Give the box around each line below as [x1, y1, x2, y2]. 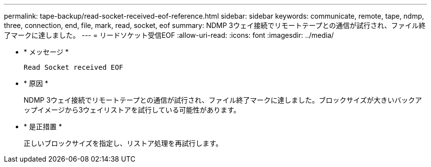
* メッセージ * [24, 48, 69, 56]
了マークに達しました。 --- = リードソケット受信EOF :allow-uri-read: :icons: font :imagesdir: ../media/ [4, 31, 334, 39]
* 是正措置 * [24, 122, 62, 131]
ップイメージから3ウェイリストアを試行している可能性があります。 [24, 106, 241, 114]
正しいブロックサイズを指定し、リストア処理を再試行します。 [24, 139, 223, 147]
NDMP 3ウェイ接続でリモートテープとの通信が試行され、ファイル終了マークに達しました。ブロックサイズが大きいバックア [24, 96, 422, 104]
